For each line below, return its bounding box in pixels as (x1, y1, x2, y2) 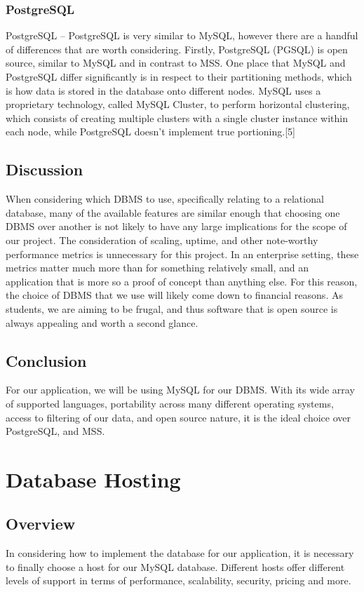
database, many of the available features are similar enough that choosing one (6, 205, 340, 220)
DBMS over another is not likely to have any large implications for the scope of (6, 219, 347, 234)
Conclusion (6, 349, 87, 371)
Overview (6, 513, 76, 534)
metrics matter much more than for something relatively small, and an (6, 260, 309, 275)
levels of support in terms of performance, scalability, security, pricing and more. (6, 573, 351, 588)
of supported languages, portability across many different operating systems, (6, 396, 334, 410)
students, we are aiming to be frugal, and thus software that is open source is (6, 301, 338, 316)
